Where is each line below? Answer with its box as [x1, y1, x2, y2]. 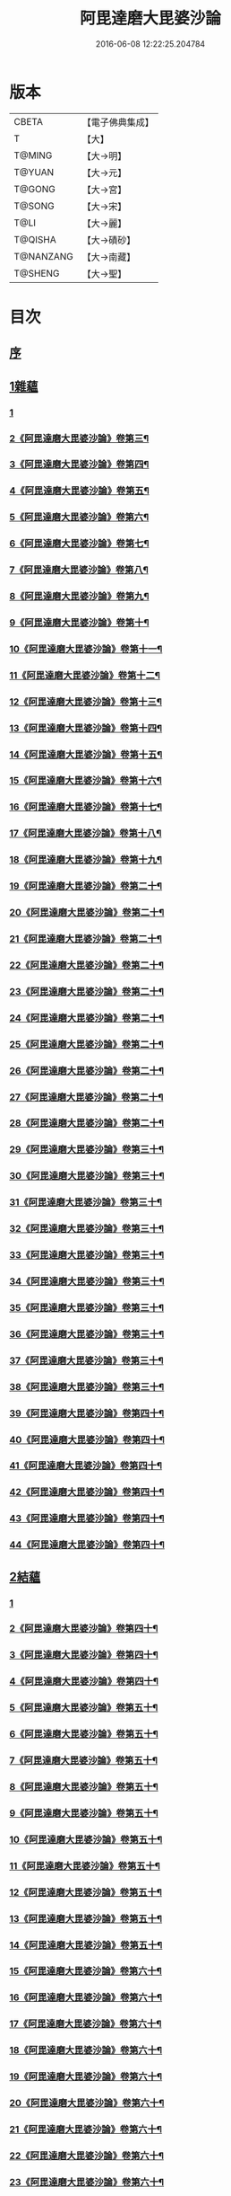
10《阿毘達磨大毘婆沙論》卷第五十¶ [9, 1833, 163, 1846]
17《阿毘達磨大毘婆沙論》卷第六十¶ [9, 2018, 162, 2031]
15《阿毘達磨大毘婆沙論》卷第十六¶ [9, 775, 163, 787]
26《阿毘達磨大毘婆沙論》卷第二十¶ [9, 1064, 165, 1076]
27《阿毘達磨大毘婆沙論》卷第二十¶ [9, 1091, 164, 1103]
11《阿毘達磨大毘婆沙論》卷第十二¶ [9, 669, 161, 681]
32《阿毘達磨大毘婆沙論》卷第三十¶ [9, 1223, 165, 1235]
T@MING [13, 149, 53, 162]
